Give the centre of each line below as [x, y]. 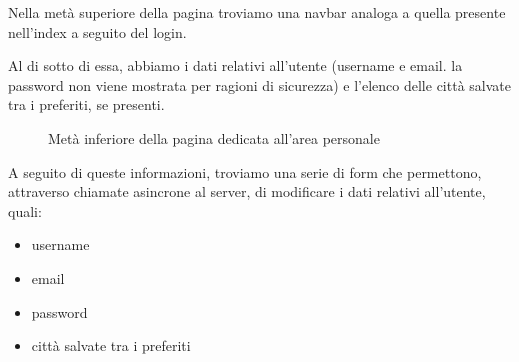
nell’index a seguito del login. [97, 31]
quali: [25, 210]
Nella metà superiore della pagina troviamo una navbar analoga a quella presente [257, 12]
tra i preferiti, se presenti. [86, 104]
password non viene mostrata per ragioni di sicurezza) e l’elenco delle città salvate [259, 84]
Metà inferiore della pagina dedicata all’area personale [214, 137]
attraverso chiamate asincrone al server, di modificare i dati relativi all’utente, [247, 191]
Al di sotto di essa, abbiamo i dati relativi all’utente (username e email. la [235, 65]
